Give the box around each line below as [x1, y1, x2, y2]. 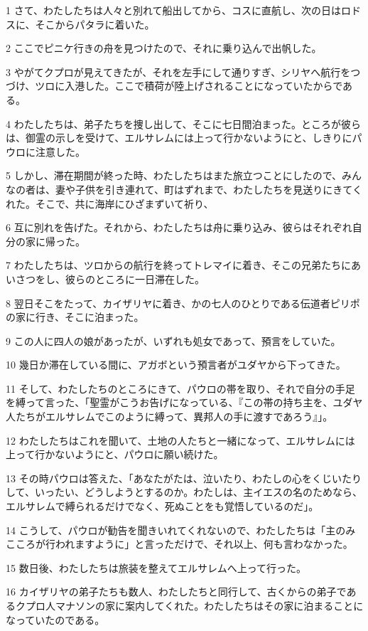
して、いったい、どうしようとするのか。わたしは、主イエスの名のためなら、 [6, 484, 363, 499]
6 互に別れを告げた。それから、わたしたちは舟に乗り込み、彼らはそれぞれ [6, 220, 352, 235]
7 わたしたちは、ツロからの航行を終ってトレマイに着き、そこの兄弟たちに [6, 258, 351, 272]
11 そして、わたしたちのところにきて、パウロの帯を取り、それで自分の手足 [6, 381, 355, 396]
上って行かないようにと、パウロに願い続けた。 [6, 447, 224, 462]
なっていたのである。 [6, 612, 105, 627]
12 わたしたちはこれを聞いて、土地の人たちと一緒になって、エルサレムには [6, 433, 355, 447]
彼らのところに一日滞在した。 [65, 271, 205, 286]
